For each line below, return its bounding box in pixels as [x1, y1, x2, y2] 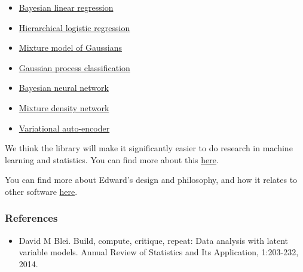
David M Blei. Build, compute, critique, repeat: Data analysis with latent [19, 234, 288, 246]
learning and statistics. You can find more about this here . [5, 153, 219, 166]
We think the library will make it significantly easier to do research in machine [5, 142, 293, 154]
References [5, 210, 58, 225]
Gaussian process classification [19, 61, 130, 74]
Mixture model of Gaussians [19, 41, 123, 54]
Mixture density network [19, 101, 109, 114]
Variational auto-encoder [19, 121, 110, 134]
